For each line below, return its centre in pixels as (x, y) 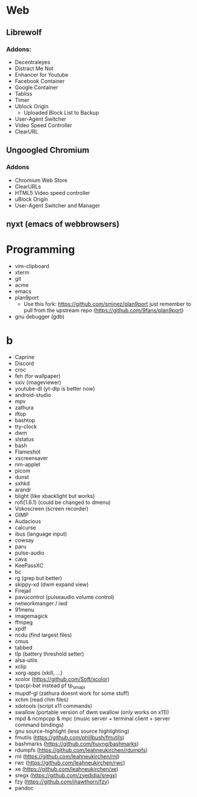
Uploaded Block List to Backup (61, 112)
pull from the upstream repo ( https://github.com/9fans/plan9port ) (104, 310)
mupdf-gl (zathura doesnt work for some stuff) (72, 693)
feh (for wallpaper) (38, 376)
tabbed (23, 647)
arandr (23, 489)
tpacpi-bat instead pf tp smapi (50, 686)
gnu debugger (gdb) (39, 316)
